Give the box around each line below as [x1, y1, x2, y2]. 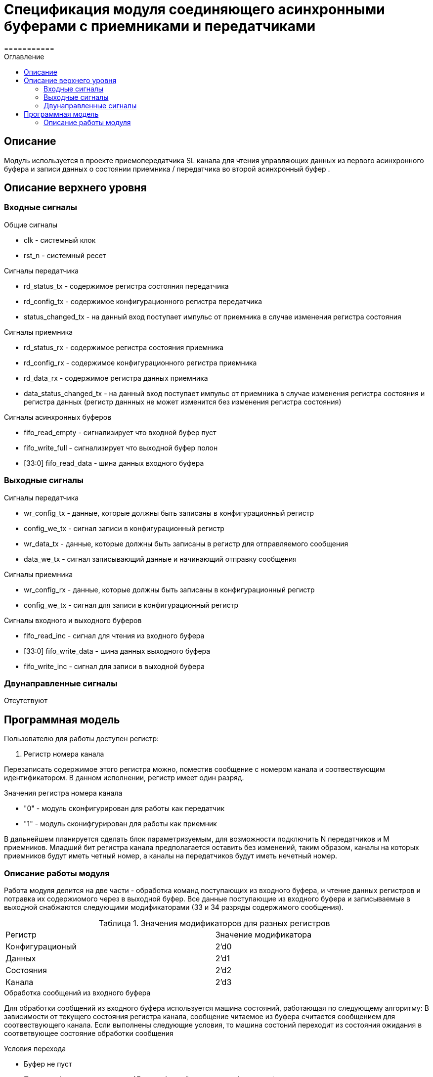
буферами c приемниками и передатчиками [4, 18, 316, 35]
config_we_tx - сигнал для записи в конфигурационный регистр [24, 600, 239, 609]
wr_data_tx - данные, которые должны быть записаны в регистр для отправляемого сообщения [24, 539, 348, 548]
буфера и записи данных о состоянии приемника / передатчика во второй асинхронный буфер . [4, 164, 330, 173]
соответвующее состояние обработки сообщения [4, 1029, 173, 1037]
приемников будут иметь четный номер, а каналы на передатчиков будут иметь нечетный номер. [4, 852, 337, 860]
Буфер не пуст [24, 1059, 72, 1068]
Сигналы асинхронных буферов [4, 412, 112, 421]
